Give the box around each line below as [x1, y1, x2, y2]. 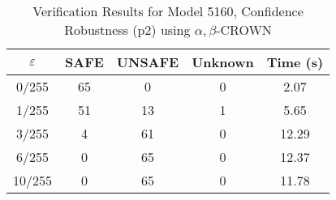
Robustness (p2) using [64, 20, 191, 39]
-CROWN [216, 20, 272, 39]
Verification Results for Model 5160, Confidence [32, 2, 304, 20]
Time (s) [266, 53, 324, 71]
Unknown [192, 53, 254, 71]
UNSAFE [116, 53, 179, 71]
